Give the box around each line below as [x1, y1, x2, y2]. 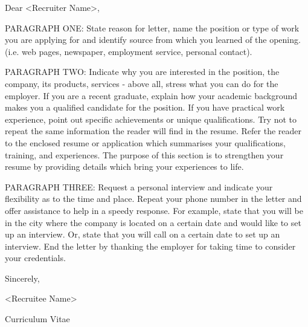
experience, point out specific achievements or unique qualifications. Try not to [5, 112, 297, 125]
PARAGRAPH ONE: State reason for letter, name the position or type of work [5, 21, 300, 34]
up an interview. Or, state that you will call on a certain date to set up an [5, 228, 280, 241]
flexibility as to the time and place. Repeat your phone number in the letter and [5, 192, 302, 205]
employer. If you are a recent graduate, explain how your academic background [5, 89, 298, 102]
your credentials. [5, 251, 66, 264]
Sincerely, [5, 271, 40, 284]
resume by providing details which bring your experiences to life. [5, 160, 244, 173]
